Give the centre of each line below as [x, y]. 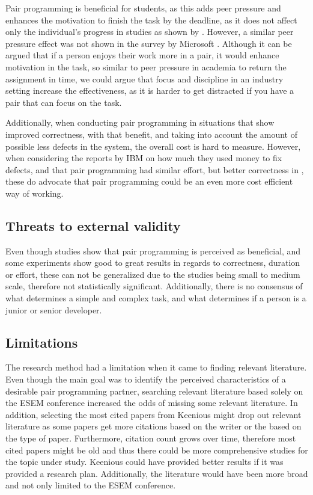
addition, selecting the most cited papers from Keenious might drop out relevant [153, 414]
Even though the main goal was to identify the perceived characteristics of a [146, 379]
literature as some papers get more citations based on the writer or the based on [153, 426]
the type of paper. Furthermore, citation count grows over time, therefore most [151, 438]
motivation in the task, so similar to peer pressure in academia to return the [146, 66]
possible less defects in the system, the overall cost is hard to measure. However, [153, 146]
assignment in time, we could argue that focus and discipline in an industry [144, 78]
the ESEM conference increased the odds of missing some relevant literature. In [152, 403]
